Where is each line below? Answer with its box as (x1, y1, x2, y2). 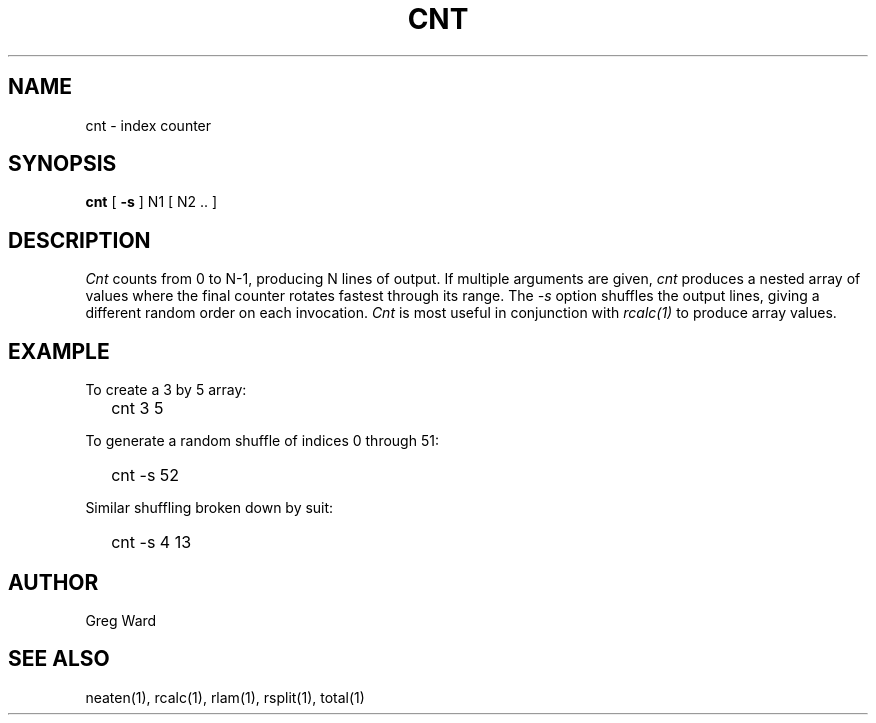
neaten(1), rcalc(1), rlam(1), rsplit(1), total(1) (85, 688, 365, 706)
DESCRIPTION (8, 227, 151, 253)
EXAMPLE (8, 338, 110, 364)
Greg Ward (85, 611, 157, 629)
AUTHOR (8, 569, 99, 595)
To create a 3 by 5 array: (85, 381, 247, 399)
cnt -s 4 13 (111, 532, 192, 553)
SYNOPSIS (8, 151, 117, 177)
